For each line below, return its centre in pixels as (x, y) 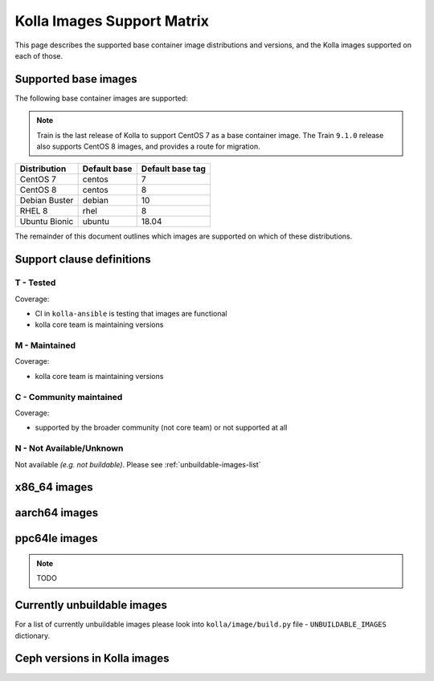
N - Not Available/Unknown (69, 448)
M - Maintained (45, 345)
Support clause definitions (83, 260)
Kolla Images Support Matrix (112, 21)
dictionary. (33, 635)
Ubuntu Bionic (47, 222)
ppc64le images (56, 538)
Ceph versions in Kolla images (92, 659)
